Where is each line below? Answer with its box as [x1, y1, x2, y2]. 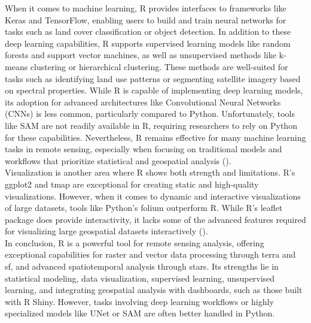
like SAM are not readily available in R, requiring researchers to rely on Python [5, 119, 297, 131]
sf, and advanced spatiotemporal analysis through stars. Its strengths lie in [5, 260, 279, 273]
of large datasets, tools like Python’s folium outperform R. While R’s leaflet [5, 201, 283, 214]
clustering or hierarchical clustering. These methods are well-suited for [30, 60, 288, 73]
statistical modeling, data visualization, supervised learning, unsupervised [5, 271, 275, 284]
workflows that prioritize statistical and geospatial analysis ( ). [5, 154, 231, 167]
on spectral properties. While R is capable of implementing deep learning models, [5, 84, 303, 96]
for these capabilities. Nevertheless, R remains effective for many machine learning [5, 131, 306, 143]
